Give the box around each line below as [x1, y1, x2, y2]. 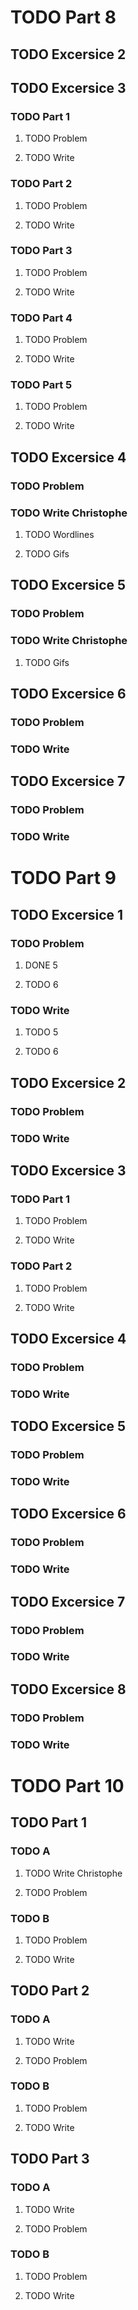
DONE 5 [24, 959, 58, 971]
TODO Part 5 [10, 378, 73, 392]
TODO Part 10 [10, 1774, 125, 1797]
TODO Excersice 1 [10, 906, 124, 923]
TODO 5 [24, 1026, 59, 1038]
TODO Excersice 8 [10, 1681, 127, 1698]
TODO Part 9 [10, 867, 117, 890]
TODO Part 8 [10, 6, 117, 29]
